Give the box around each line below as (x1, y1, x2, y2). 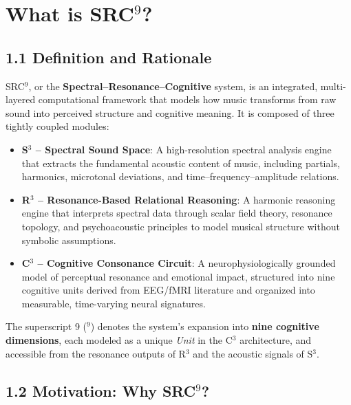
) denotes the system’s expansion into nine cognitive (90, 319, 319, 333)
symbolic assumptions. (21, 232, 116, 247)
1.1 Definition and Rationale (6, 46, 212, 67)
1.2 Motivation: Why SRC (6, 380, 196, 401)
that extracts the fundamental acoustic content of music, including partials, (21, 155, 340, 170)
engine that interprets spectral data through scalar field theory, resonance (21, 206, 332, 220)
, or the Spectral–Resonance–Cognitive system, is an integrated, (28, 78, 318, 93)
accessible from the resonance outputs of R (6, 346, 186, 360)
